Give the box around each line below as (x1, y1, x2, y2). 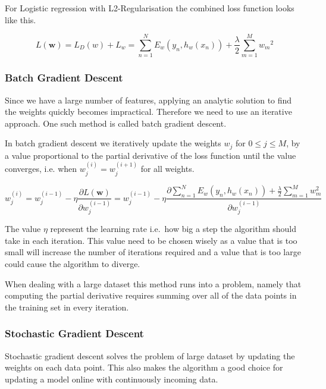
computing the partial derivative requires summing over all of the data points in (5, 289, 297, 302)
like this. (5, 13, 36, 26)
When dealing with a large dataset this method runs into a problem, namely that (5, 277, 302, 290)
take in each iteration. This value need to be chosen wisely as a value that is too (5, 234, 297, 246)
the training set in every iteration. (5, 300, 129, 313)
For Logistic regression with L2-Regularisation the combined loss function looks (5, 2, 294, 14)
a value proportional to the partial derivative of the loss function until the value (5, 149, 296, 161)
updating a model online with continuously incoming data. (5, 372, 218, 385)
